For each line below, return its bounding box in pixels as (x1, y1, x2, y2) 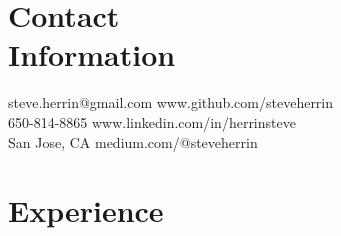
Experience (8, 190, 164, 231)
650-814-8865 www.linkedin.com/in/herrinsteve (8, 111, 296, 132)
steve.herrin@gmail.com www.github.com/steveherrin (8, 92, 334, 113)
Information (8, 34, 176, 75)
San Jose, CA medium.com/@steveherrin (8, 131, 258, 152)
